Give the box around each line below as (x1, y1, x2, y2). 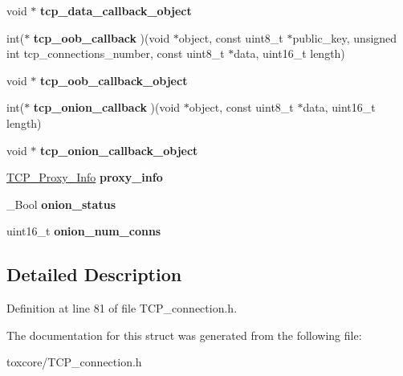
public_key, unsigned (292, 29, 397, 46)
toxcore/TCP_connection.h (6, 354, 142, 370)
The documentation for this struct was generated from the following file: (6, 326, 362, 343)
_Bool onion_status (6, 195, 116, 212)
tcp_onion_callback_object (40, 141, 198, 158)
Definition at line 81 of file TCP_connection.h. (6, 300, 238, 317)
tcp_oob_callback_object (40, 72, 188, 88)
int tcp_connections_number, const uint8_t (6, 45, 225, 62)
